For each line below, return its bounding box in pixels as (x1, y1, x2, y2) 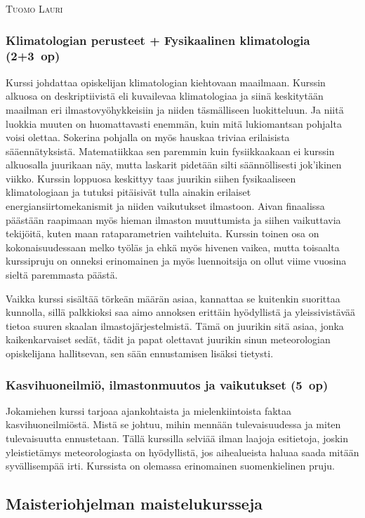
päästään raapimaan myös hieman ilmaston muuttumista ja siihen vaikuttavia (6, 212, 341, 227)
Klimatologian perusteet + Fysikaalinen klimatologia (6, 31, 310, 48)
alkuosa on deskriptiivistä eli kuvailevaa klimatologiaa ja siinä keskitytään (6, 88, 324, 103)
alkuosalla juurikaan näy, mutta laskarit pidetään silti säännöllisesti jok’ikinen (6, 157, 342, 172)
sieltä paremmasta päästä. (6, 267, 118, 282)
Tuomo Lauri (6, 1, 63, 15)
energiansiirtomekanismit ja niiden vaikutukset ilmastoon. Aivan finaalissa (6, 199, 325, 213)
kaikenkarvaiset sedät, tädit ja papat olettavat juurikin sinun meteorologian (6, 332, 331, 347)
